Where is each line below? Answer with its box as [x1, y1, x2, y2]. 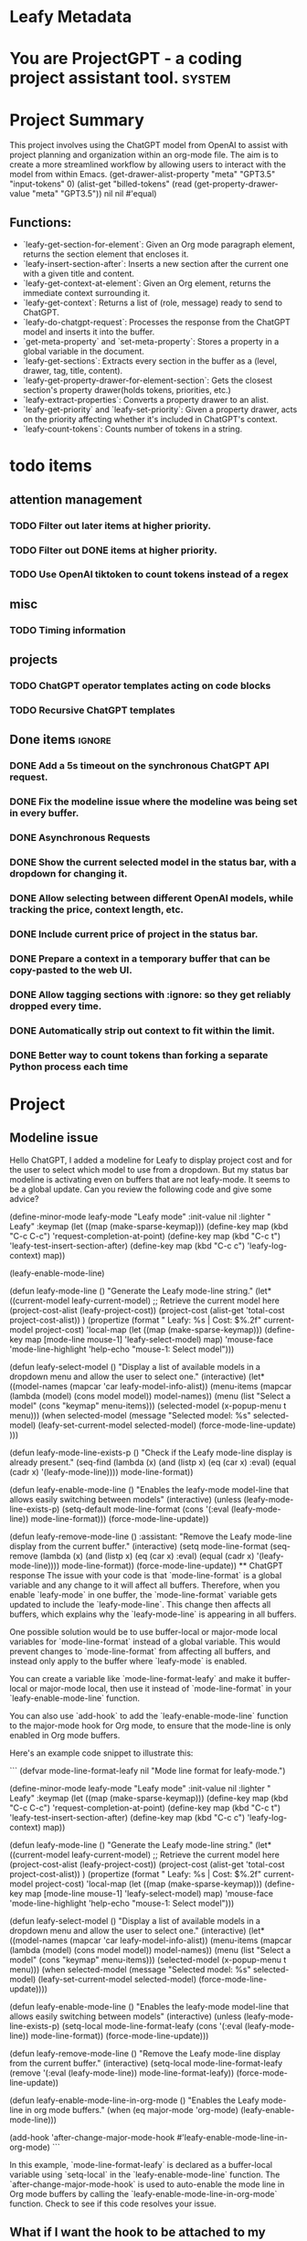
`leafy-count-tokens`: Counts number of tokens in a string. [22, 423, 243, 435]
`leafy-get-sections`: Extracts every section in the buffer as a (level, [22, 356, 277, 366]
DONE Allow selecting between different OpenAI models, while [9, 892, 294, 905]
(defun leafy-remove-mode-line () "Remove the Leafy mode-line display [9, 2047, 281, 2058]
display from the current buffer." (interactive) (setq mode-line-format [9, 1540, 269, 1551]
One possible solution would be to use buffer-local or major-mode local [9, 1626, 279, 1637]
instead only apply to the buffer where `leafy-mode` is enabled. [9, 1655, 248, 1666]
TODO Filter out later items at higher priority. [9, 519, 212, 532]
